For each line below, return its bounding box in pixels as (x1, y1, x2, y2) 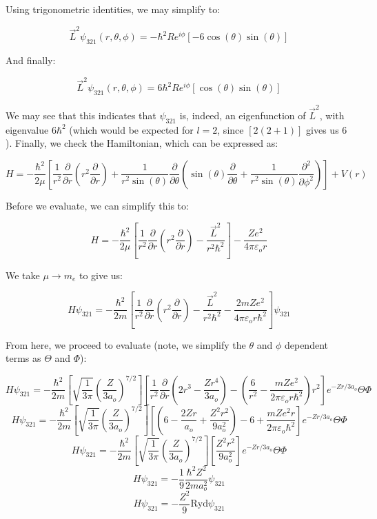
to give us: (79, 267, 123, 282)
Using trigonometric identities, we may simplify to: (6, 2, 221, 16)
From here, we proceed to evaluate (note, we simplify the (6, 337, 246, 352)
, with (319, 108, 345, 122)
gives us (306, 122, 339, 136)
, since (217, 122, 244, 136)
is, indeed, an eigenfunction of (179, 108, 306, 122)
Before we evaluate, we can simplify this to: (6, 198, 189, 212)
